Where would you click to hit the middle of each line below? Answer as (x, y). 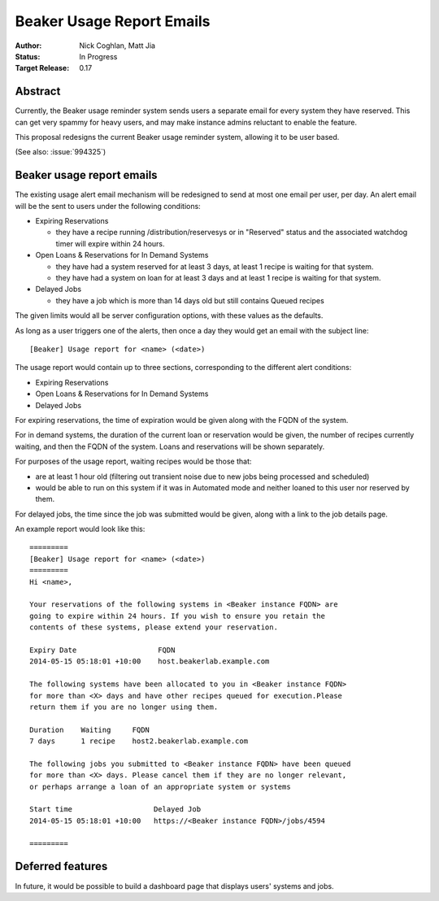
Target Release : (42, 68)
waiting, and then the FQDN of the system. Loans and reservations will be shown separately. (170, 446)
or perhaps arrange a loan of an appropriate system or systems (161, 786)
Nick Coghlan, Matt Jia (117, 46)
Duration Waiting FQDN (90, 729)
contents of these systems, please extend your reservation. (154, 627)
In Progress (98, 56)
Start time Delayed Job (115, 810)
